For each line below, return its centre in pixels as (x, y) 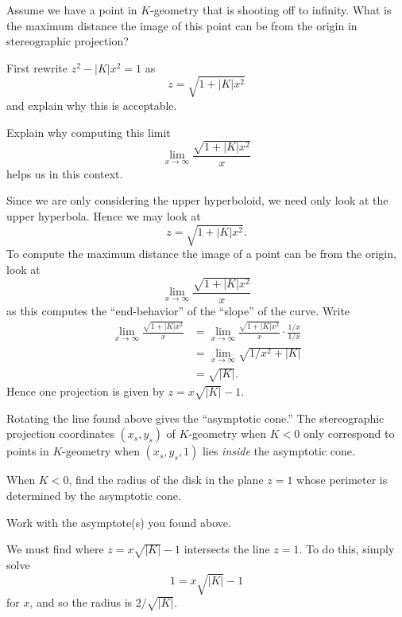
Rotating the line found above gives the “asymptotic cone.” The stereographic (195, 418)
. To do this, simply (347, 549)
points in (28, 451)
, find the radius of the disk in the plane (166, 480)
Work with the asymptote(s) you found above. (119, 522)
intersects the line (227, 549)
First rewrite (37, 67)
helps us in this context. (65, 173)
